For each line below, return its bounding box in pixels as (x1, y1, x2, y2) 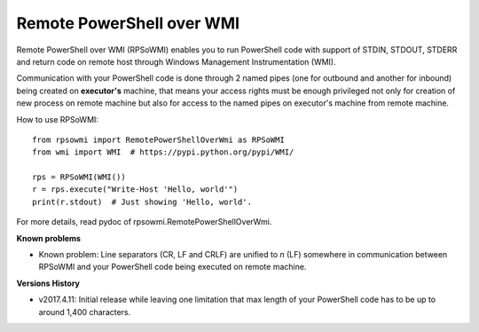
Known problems (16, 233, 82, 243)
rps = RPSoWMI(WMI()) (32, 172, 126, 182)
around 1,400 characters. (38, 306, 131, 317)
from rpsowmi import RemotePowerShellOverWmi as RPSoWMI (32, 134, 286, 145)
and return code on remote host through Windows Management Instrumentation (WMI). (16, 56, 336, 67)
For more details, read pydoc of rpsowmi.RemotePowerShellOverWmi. (16, 217, 272, 227)
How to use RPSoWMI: (16, 114, 99, 124)
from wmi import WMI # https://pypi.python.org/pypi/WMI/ (32, 147, 294, 157)
